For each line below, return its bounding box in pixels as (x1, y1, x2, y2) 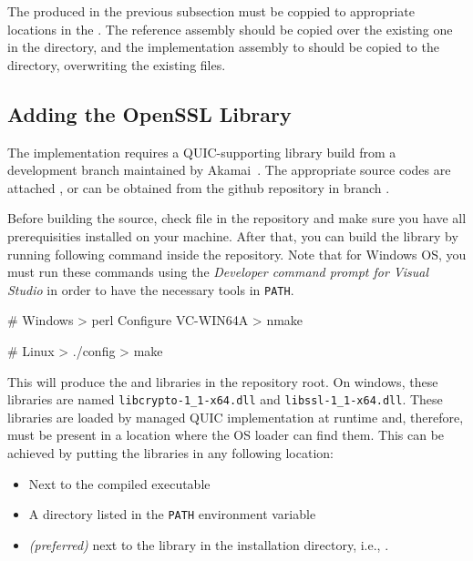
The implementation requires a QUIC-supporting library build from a (7, 142, 396, 161)
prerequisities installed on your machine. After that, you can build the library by (7, 226, 458, 245)
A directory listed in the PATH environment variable (28, 505, 316, 524)
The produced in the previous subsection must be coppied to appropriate (7, 2, 415, 20)
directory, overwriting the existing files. (7, 55, 226, 74)
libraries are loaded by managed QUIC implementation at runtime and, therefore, (7, 407, 464, 426)
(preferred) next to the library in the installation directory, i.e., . (28, 535, 389, 554)
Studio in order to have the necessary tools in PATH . (7, 280, 294, 299)
